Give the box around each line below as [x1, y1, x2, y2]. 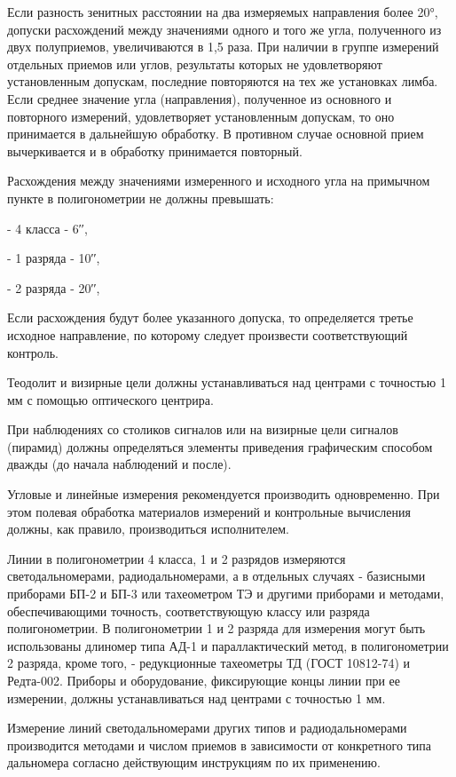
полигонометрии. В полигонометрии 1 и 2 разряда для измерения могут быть [7, 619, 426, 638]
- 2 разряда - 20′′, [7, 278, 100, 297]
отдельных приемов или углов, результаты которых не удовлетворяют [7, 54, 382, 73]
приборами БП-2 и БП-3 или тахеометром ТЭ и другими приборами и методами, [7, 584, 444, 603]
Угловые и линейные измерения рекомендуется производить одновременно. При [7, 485, 440, 503]
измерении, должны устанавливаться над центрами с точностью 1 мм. [7, 688, 386, 707]
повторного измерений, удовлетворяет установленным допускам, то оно [7, 107, 395, 125]
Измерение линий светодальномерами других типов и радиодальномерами [7, 718, 407, 737]
